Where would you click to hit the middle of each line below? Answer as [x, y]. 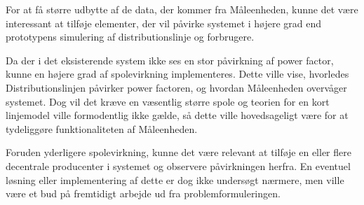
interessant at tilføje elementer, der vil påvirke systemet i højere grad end [164, 23]
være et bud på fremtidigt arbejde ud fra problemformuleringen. [143, 193]
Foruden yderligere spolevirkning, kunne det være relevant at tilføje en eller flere [178, 152]
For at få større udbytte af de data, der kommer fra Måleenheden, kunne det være [182, 9]
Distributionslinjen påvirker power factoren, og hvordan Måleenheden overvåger [176, 87]
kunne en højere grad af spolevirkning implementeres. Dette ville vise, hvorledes [177, 74]
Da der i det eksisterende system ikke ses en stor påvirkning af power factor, [170, 60]
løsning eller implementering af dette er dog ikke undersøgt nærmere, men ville [175, 179]
